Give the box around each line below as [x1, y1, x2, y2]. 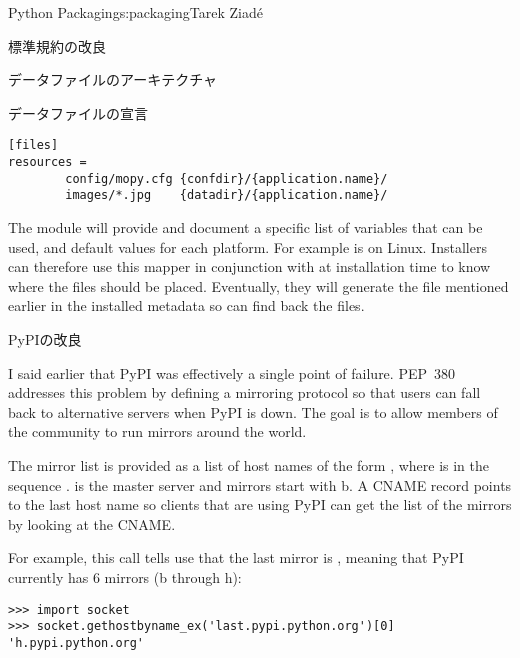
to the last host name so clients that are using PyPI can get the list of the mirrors [8, 494, 512, 515]
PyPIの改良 [8, 328, 82, 349]
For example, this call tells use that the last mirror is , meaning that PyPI [8, 547, 464, 568]
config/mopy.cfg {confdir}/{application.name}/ [65, 171, 388, 186]
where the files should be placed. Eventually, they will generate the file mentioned [8, 275, 509, 296]
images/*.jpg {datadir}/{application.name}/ [65, 188, 388, 203]
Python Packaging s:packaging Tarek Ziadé [8, 2, 263, 22]
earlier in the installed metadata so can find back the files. [8, 295, 365, 316]
